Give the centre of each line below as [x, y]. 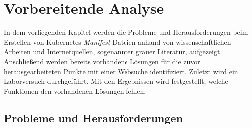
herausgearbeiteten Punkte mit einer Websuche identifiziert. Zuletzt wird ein [121, 71]
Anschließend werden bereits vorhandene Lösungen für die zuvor [102, 61]
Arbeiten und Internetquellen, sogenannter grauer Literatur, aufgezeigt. [113, 52]
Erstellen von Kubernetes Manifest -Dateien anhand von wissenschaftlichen [118, 42]
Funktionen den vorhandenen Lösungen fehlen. [75, 90]
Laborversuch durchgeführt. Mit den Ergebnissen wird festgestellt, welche [116, 81]
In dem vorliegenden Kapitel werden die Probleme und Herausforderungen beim [126, 32]
